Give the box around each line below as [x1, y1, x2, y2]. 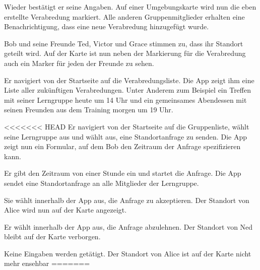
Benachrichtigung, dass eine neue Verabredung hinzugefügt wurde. [4, 21, 209, 32]
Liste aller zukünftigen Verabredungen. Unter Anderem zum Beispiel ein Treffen [4, 85, 251, 95]
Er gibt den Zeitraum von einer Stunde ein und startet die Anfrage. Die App [4, 168, 241, 178]
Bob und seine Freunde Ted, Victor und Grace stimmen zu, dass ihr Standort [4, 38, 243, 48]
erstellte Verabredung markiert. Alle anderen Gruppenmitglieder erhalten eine [4, 11, 245, 22]
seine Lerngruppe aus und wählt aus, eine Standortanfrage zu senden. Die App [4, 131, 247, 142]
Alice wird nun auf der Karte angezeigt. [4, 205, 127, 215]
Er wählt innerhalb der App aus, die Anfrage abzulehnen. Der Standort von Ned [4, 221, 253, 232]
